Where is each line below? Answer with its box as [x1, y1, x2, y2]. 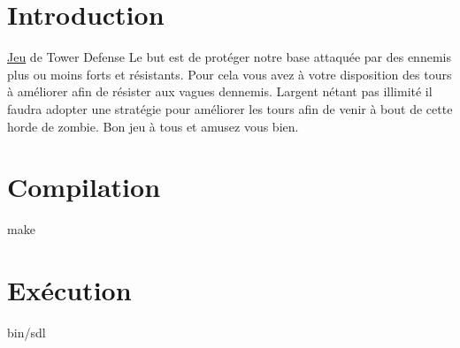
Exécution [7, 272, 132, 307]
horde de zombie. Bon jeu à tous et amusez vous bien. [7, 117, 299, 135]
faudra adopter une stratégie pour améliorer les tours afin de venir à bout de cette [7, 99, 453, 117]
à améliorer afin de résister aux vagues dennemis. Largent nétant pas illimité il [7, 82, 433, 101]
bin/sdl [7, 322, 46, 341]
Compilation [7, 169, 161, 205]
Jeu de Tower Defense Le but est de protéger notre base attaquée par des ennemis [7, 48, 451, 66]
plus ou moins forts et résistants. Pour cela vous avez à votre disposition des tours [7, 64, 452, 83]
